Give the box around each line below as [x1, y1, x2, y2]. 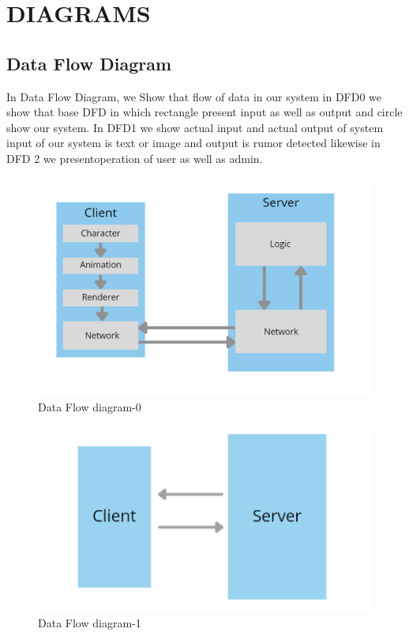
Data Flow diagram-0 [38, 398, 141, 415]
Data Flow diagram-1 [38, 614, 141, 630]
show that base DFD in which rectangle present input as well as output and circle [6, 104, 403, 120]
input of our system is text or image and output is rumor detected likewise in [6, 134, 381, 151]
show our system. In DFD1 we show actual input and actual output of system [6, 119, 384, 135]
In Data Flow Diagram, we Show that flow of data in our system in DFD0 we [6, 88, 382, 104]
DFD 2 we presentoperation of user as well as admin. [6, 150, 263, 166]
